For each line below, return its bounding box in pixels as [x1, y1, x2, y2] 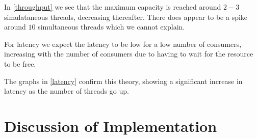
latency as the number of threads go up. [4, 86, 129, 96]
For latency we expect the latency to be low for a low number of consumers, [4, 38, 242, 49]
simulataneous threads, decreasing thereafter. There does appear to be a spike [4, 11, 248, 22]
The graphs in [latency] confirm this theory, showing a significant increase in [4, 75, 243, 86]
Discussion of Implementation [4, 115, 217, 136]
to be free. [4, 58, 36, 69]
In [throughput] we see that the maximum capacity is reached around [4, 2, 221, 12]
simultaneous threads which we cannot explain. [38, 21, 185, 32]
